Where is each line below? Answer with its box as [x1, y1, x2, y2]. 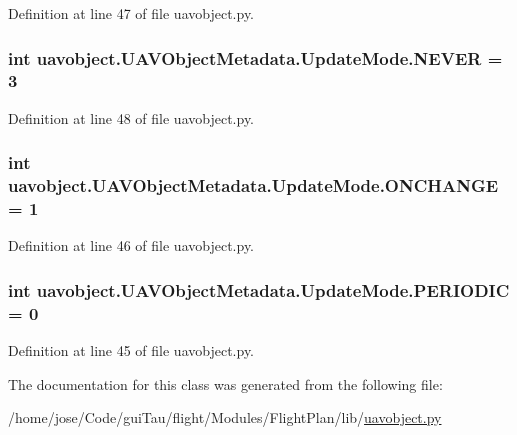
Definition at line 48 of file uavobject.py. [8, 107, 255, 128]
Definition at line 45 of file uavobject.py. [8, 340, 255, 361]
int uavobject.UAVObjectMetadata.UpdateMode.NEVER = [8, 45, 503, 70]
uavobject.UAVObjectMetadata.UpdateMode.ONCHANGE [8, 173, 499, 198]
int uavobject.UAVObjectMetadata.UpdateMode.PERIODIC [8, 277, 510, 302]
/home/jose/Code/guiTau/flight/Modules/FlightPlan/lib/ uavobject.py [8, 407, 442, 428]
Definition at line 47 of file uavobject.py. [8, 3, 255, 23]
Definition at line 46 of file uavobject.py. [8, 235, 255, 256]
